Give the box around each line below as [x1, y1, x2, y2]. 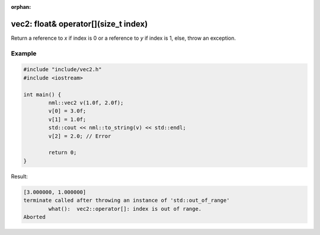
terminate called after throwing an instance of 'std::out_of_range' [23, 197, 230, 204]
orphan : [11, 4, 31, 10]
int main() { [23, 91, 62, 98]
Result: [11, 173, 28, 180]
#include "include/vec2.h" [23, 66, 102, 73]
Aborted [23, 214, 46, 220]
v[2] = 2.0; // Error [48, 132, 111, 139]
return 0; [48, 149, 77, 156]
